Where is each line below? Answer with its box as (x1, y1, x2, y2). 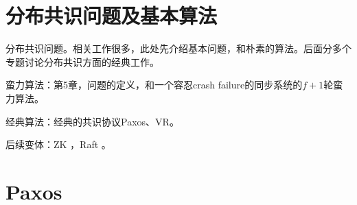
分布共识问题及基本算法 (5, 1, 218, 29)
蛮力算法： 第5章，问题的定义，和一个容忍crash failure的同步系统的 (5, 77, 303, 92)
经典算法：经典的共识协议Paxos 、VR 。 (5, 114, 179, 128)
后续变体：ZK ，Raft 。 (5, 137, 111, 152)
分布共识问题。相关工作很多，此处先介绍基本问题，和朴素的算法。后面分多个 (5, 41, 352, 56)
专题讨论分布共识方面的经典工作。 (5, 54, 159, 69)
